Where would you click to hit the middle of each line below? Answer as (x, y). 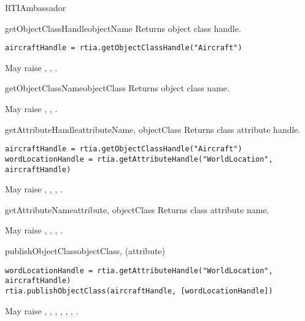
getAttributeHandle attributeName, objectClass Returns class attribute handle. (153, 129)
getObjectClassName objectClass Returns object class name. (117, 88)
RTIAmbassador (36, 7)
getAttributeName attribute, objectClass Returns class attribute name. (137, 209)
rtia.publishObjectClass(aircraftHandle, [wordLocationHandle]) (139, 291)
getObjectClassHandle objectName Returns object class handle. (123, 28)
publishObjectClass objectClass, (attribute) (85, 250)
